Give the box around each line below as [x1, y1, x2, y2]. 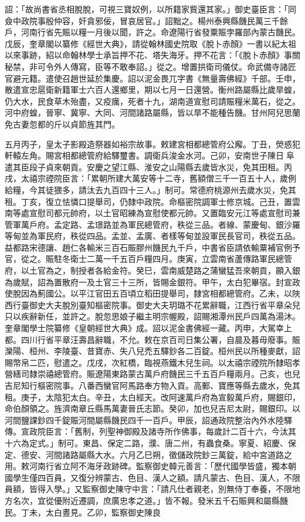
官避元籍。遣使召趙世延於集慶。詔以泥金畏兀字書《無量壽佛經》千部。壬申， [5, 72, 300, 84]
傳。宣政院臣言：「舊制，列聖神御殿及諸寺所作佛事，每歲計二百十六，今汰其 [5, 425, 296, 437]
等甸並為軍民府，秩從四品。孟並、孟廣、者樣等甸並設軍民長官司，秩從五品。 [5, 230, 300, 242]
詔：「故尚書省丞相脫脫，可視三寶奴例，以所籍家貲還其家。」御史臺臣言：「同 [5, 3, 296, 15]
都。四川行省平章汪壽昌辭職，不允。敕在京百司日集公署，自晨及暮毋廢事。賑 [5, 333, 300, 345]
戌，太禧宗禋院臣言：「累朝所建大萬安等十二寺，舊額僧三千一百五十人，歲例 [5, 172, 296, 184]
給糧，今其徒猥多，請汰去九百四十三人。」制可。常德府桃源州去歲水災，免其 [5, 183, 296, 196]
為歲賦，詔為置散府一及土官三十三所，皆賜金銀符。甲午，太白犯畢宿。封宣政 [5, 275, 300, 288]
